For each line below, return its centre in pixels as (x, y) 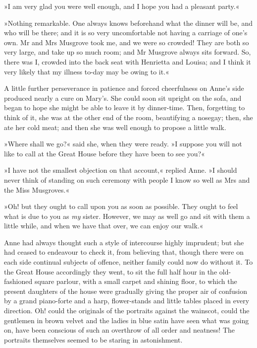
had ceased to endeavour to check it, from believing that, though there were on (124, 252)
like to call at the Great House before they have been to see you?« (104, 153)
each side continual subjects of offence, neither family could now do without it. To (128, 262)
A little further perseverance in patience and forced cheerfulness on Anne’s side (124, 88)
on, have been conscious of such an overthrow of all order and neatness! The (120, 330)
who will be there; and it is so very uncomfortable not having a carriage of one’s (126, 33)
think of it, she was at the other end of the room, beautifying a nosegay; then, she (128, 117)
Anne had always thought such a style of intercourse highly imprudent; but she (124, 242)
